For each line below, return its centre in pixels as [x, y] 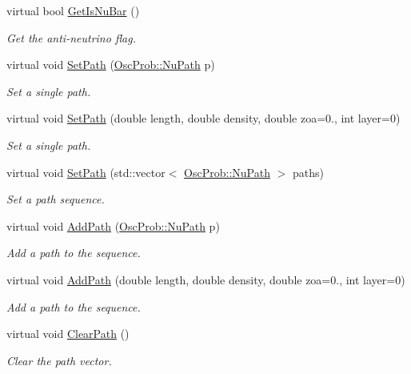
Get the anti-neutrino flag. [72, 37]
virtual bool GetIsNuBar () [73, 10]
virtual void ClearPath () [68, 334]
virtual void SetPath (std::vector [86, 172]
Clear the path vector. [59, 360]
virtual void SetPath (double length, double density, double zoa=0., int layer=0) [204, 118]
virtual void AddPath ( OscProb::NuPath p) [113, 225]
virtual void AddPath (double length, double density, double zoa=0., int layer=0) [206, 279]
